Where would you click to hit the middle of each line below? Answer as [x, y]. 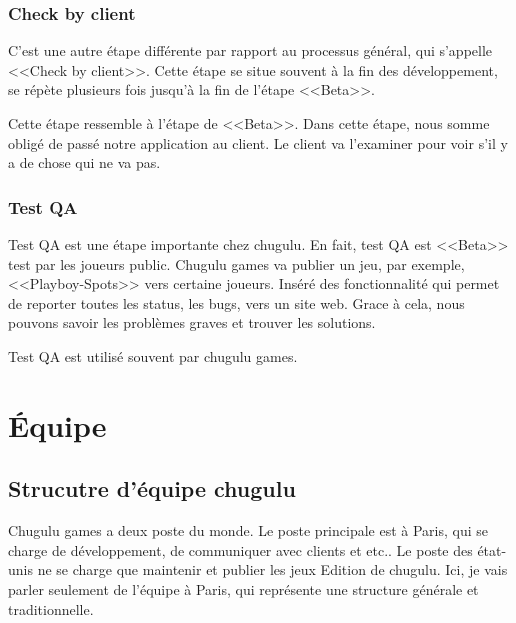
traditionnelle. [51, 608]
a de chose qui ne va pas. [84, 162]
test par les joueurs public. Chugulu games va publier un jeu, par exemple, [236, 263]
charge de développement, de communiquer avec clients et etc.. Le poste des [240, 549]
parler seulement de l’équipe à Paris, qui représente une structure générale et [243, 588]
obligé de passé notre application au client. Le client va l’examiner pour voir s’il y [258, 142]
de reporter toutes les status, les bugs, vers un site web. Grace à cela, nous [236, 302]
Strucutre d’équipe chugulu [152, 488]
